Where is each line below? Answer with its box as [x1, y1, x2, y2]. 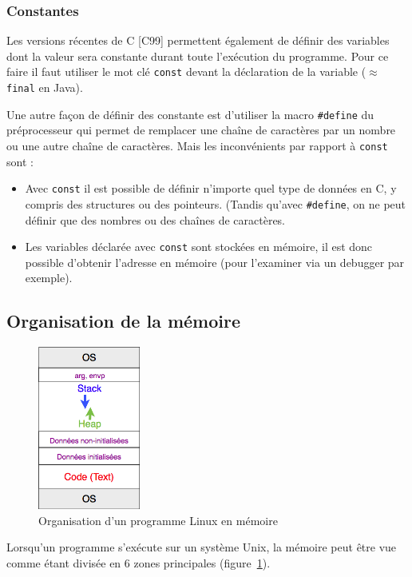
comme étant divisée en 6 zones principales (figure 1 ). [6, 555, 271, 571]
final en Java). [6, 79, 83, 96]
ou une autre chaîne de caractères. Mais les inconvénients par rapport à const [6, 137, 388, 153]
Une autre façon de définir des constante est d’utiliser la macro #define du [6, 105, 374, 122]
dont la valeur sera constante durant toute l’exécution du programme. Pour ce [6, 47, 389, 64]
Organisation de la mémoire [6, 308, 241, 333]
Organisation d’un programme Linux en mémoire [38, 511, 278, 528]
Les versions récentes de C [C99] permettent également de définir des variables [6, 32, 390, 49]
